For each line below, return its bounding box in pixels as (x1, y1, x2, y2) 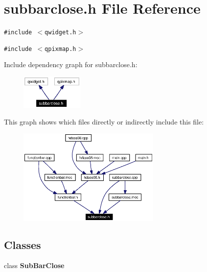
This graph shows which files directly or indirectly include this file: (4, 116, 204, 126)
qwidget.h (45, 29, 76, 36)
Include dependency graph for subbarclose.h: (4, 59, 138, 70)
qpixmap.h (45, 45, 76, 52)
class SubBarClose (4, 260, 65, 271)
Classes (4, 237, 41, 252)
